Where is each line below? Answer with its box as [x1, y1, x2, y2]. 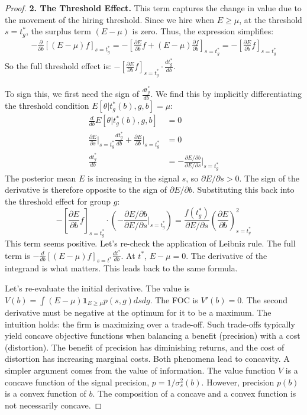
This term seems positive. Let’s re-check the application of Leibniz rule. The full [5, 236, 296, 249]
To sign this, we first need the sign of [5, 87, 140, 100]
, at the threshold [239, 13, 302, 25]
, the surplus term [25, 25, 91, 37]
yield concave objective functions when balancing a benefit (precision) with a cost [5, 329, 300, 342]
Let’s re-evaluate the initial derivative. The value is [5, 282, 190, 294]
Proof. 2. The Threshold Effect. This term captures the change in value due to [5, 2, 302, 14]
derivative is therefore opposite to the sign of [5, 183, 167, 196]
